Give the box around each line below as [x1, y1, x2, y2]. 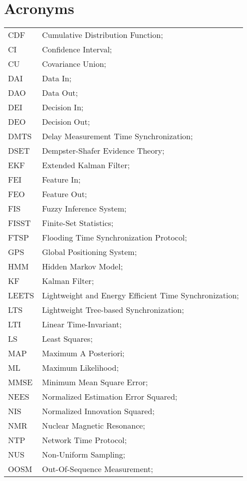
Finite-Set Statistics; [42, 217, 114, 229]
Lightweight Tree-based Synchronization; [42, 304, 184, 316]
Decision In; [42, 101, 84, 113]
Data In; [42, 72, 72, 84]
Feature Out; [42, 188, 87, 200]
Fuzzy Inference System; [42, 203, 127, 215]
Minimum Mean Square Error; [42, 376, 148, 388]
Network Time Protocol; [42, 434, 127, 446]
